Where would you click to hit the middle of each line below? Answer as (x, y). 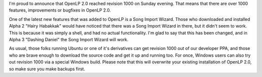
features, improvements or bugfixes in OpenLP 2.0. (60, 10)
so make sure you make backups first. (47, 69)
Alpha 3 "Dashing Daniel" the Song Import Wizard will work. (69, 39)
